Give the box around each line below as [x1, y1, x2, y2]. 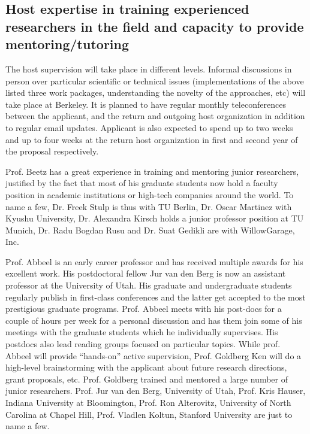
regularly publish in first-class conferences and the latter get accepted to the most [5, 290, 306, 303]
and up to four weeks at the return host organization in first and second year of [5, 133, 298, 145]
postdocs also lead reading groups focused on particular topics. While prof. [5, 338, 281, 350]
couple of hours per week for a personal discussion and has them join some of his [5, 314, 302, 326]
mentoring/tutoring [5, 35, 130, 53]
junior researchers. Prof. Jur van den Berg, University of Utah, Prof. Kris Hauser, [5, 384, 306, 397]
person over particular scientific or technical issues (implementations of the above [5, 74, 304, 87]
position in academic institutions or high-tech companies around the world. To [5, 188, 294, 201]
